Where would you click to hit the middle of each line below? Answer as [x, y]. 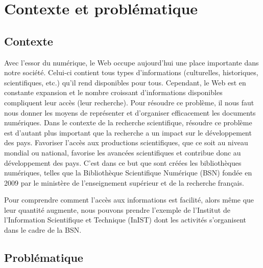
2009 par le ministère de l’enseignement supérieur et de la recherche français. [124, 182]
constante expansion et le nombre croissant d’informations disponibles [113, 92]
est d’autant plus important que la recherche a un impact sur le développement [128, 132]
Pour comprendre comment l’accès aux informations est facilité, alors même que [129, 200]
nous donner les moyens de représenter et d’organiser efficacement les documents [130, 112]
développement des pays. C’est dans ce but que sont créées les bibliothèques [123, 162]
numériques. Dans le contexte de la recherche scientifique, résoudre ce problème [128, 122]
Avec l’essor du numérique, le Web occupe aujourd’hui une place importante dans [131, 62]
